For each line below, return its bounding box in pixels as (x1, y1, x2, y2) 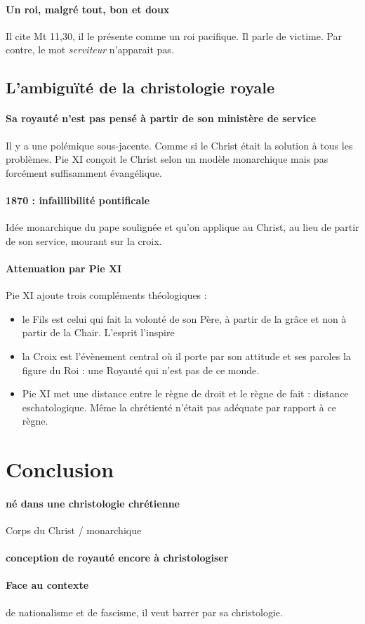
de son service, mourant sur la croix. (6, 233, 162, 248)
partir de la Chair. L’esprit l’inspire (22, 325, 175, 340)
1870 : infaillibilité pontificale (6, 192, 150, 207)
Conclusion (6, 455, 114, 484)
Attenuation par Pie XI (6, 260, 122, 275)
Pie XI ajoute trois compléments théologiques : (6, 288, 207, 303)
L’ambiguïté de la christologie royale (6, 77, 274, 98)
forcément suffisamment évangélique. (6, 165, 162, 180)
